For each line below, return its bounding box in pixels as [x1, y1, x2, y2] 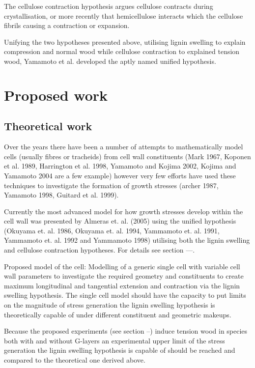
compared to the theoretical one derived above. [4, 355, 145, 365]
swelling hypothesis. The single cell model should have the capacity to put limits [4, 290, 246, 300]
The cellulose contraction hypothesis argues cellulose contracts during [4, 1, 213, 11]
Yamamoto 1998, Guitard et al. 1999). [4, 190, 119, 200]
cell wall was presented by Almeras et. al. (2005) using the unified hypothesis [4, 216, 236, 226]
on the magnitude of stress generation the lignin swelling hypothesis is [4, 300, 215, 310]
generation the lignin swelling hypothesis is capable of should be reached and [4, 345, 235, 355]
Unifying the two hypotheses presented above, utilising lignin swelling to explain [4, 36, 246, 47]
